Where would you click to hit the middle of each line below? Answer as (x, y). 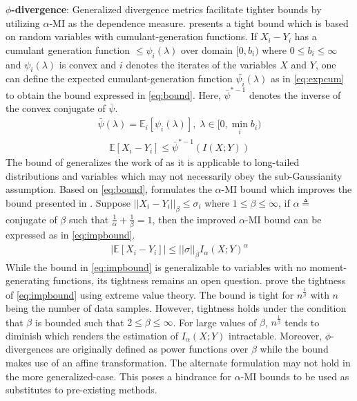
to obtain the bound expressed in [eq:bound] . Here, (113, 94)
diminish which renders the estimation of (92, 335)
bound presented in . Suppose (68, 202)
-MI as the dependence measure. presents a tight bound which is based (199, 22)
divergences (30, 349)
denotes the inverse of (295, 94)
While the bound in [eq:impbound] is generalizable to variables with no (156, 267)
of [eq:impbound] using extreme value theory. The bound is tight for (150, 294)
